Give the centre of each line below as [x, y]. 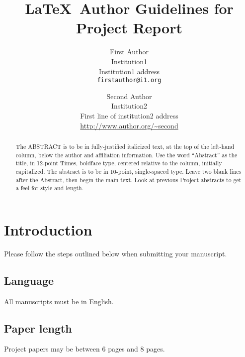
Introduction [48, 229]
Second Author [129, 96]
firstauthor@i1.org [129, 80]
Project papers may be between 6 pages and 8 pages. [84, 349]
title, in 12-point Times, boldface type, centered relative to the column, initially [119, 163]
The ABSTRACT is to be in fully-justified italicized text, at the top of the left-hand [125, 146]
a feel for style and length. [49, 188]
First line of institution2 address [129, 115]
